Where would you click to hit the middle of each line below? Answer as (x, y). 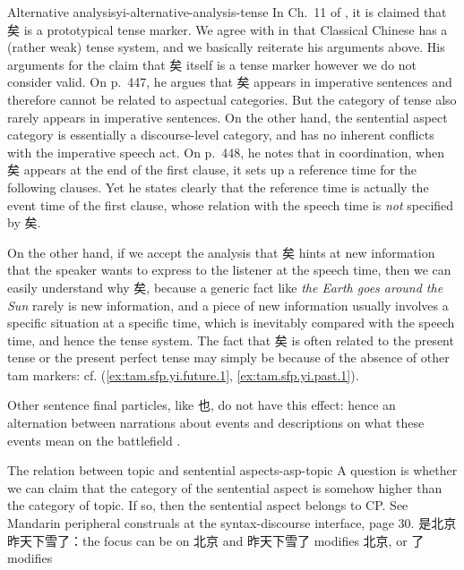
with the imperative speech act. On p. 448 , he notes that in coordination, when (226, 152)
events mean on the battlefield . (94, 440)
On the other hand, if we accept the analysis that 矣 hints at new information (221, 252)
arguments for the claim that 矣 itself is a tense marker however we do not (212, 64)
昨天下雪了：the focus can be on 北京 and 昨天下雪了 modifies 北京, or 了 (216, 540)
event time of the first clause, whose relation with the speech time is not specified (231, 204)
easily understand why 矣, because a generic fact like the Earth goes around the (225, 287)
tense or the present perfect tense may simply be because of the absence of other (228, 357)
